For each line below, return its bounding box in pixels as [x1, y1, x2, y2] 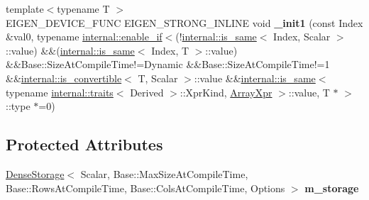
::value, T [288, 84, 330, 99]
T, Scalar [138, 70, 178, 85]
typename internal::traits [6, 84, 114, 99]
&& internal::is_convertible [6, 70, 122, 85]
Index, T [151, 43, 189, 57]
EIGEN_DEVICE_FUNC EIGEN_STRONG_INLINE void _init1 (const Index [6, 15, 363, 30]
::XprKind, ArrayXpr [180, 84, 272, 99]
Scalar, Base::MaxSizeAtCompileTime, [80, 166, 248, 181]
